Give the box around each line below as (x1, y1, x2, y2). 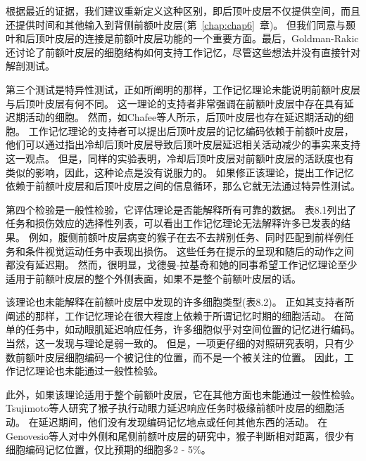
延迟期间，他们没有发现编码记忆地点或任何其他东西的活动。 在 (38, 415, 328, 429)
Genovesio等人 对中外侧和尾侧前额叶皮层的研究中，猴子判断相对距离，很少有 (6, 428, 355, 443)
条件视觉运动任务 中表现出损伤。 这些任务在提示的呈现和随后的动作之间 (25, 243, 354, 258)
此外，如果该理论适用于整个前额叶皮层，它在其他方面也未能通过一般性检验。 (6, 387, 360, 401)
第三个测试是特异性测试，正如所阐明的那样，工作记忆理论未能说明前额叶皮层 (6, 82, 360, 96)
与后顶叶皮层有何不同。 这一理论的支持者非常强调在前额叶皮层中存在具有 (6, 96, 344, 110)
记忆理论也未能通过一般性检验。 (15, 363, 163, 378)
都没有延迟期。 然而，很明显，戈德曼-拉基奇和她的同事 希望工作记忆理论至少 (6, 257, 358, 272)
